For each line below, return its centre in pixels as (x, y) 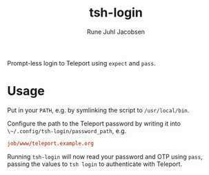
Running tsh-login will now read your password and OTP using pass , (105, 156)
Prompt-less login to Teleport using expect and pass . (81, 63)
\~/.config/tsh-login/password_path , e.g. (67, 131)
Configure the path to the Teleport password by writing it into (94, 123)
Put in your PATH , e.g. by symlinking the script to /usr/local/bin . (98, 110)
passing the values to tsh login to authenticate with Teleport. (95, 164)
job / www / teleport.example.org (51, 143)
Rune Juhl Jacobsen (116, 32)
